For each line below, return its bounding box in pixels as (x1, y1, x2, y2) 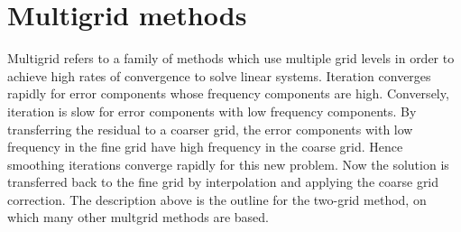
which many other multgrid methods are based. (7, 208, 269, 227)
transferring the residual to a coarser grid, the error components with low (7, 119, 413, 138)
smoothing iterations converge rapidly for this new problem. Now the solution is (7, 154, 449, 173)
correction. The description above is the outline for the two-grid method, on (7, 190, 427, 209)
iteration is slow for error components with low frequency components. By (7, 101, 417, 120)
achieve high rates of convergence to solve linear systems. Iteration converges (7, 66, 431, 85)
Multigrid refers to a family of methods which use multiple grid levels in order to (7, 49, 455, 68)
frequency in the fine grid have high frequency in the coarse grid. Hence (7, 137, 403, 156)
